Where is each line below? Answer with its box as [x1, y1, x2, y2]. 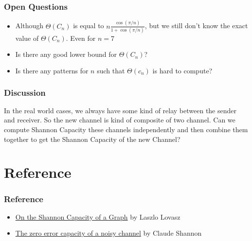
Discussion [4, 86, 46, 98]
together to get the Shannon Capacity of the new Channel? [4, 134, 180, 144]
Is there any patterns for [15, 66, 89, 76]
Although [15, 20, 43, 31]
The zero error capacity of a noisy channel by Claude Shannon [15, 228, 202, 238]
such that [97, 66, 125, 76]
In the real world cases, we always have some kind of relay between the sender [4, 105, 237, 115]
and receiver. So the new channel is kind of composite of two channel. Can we [4, 115, 235, 125]
